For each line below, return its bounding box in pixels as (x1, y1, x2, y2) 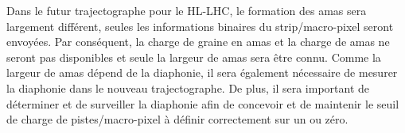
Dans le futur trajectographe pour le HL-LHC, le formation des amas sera (6, 2, 367, 18)
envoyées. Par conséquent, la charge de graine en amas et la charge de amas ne (6, 33, 390, 50)
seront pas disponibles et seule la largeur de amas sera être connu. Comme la (6, 48, 381, 65)
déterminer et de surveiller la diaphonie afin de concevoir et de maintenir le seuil (6, 95, 399, 112)
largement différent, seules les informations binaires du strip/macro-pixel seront (6, 17, 394, 34)
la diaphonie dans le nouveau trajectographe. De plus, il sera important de (6, 79, 370, 96)
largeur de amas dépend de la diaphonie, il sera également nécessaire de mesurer (6, 64, 398, 81)
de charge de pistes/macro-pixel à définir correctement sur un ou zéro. (6, 111, 349, 127)
